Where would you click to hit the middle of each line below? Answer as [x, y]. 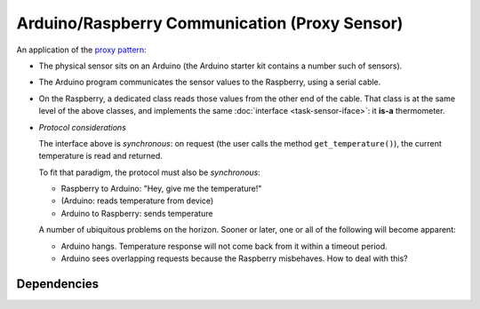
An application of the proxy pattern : [81, 50]
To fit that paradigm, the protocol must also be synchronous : [150, 172]
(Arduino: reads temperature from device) [137, 201]
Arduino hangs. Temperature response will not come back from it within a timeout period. [224, 246]
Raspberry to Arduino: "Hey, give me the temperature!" [161, 189]
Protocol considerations [82, 127]
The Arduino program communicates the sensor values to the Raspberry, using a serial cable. [210, 82]
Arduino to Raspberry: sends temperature [137, 213]
